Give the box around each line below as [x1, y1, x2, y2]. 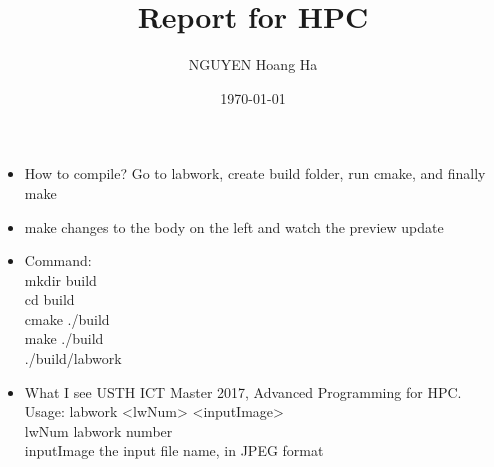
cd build [24, 289, 75, 310]
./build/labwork [24, 348, 122, 369]
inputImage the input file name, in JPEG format [24, 440, 324, 461]
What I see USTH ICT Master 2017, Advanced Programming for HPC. [24, 381, 462, 402]
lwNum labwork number [24, 420, 173, 441]
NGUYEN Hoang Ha [188, 54, 318, 75]
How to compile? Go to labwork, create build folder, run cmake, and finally [24, 163, 486, 184]
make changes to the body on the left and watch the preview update [24, 216, 444, 237]
